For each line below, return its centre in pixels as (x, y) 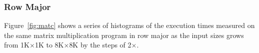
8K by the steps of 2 (100, 45)
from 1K (17, 45)
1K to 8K (49, 45)
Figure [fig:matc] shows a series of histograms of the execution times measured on (129, 25)
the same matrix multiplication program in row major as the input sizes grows (124, 35)
